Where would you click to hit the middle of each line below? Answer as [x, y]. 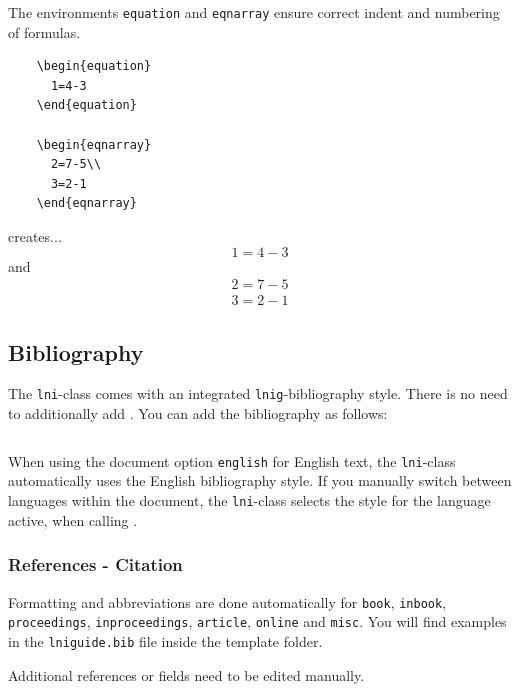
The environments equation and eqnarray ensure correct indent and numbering [254, 12]
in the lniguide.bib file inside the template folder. [165, 640]
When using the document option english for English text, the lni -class [232, 460]
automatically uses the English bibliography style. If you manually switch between [260, 480]
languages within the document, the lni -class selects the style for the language [249, 500]
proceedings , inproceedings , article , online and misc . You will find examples [257, 621]
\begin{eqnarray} [94, 144]
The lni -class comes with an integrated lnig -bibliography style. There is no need [258, 393]
